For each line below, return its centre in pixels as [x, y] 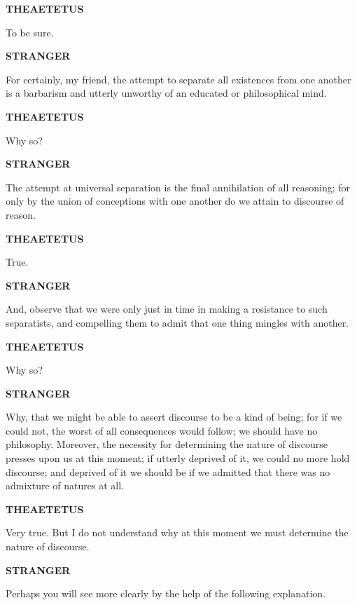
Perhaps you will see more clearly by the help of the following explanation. [166, 593]
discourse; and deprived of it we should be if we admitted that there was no [168, 471]
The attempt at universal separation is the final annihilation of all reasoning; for [178, 187]
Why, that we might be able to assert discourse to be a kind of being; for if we [174, 417]
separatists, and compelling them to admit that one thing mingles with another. [177, 322]
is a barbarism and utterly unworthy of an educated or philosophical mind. [166, 93]
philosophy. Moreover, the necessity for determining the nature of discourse [167, 444]
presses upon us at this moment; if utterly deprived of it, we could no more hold [178, 458]
